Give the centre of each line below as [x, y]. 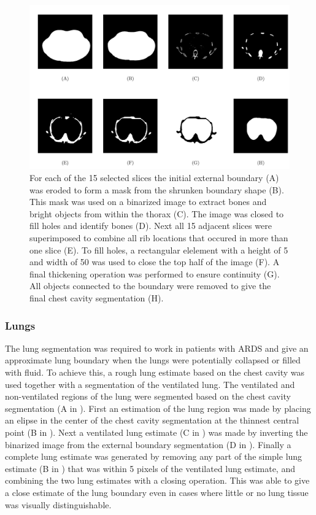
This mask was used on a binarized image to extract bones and [148, 202]
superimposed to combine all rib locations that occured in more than [159, 238]
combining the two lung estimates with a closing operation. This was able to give [157, 480]
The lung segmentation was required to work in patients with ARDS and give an [157, 348]
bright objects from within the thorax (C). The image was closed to [157, 213]
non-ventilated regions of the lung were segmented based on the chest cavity [148, 396]
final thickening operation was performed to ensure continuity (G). [155, 273]
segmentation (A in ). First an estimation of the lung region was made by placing [158, 408]
